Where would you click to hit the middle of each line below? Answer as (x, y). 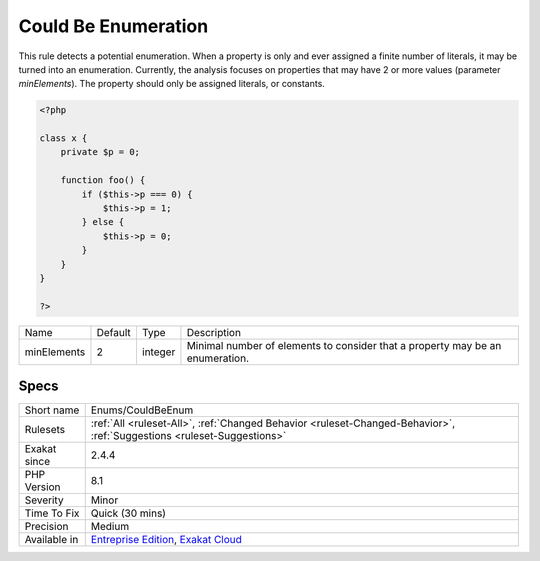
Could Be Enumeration (113, 26)
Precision (46, 527)
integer (158, 352)
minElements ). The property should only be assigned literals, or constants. (171, 84)
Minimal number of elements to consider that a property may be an (344, 345)
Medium (110, 527)
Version (42, 487)
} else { (103, 222)
